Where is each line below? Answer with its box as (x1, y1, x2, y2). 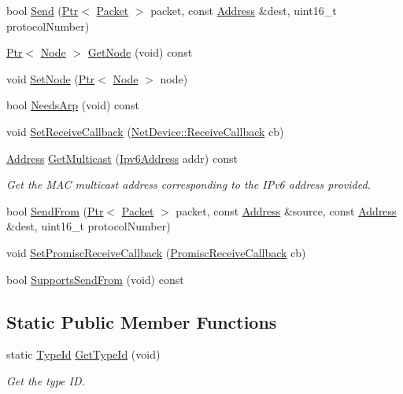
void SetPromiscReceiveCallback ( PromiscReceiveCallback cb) (6, 244, 306, 260)
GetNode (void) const (87, 44, 193, 61)
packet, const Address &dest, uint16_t (150, 2, 337, 18)
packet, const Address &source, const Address (176, 202, 397, 219)
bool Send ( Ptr (6, 2, 79, 18)
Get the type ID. (6, 372, 85, 388)
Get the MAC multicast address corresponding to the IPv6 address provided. (6, 176, 371, 193)
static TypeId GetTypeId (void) (6, 346, 161, 363)
